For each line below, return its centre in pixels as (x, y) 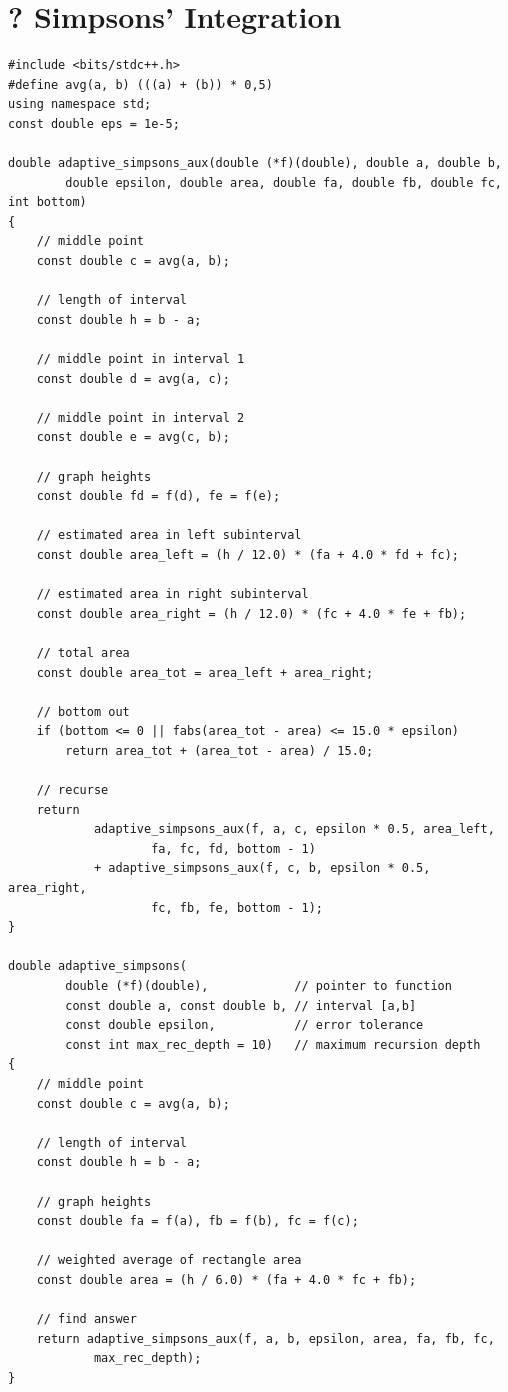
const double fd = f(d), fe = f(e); (158, 496)
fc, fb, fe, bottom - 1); (237, 907)
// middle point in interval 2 (140, 417)
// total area (83, 652)
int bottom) (47, 202)
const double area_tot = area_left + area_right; (205, 672)
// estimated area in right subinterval (172, 594)
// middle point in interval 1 (140, 359)
